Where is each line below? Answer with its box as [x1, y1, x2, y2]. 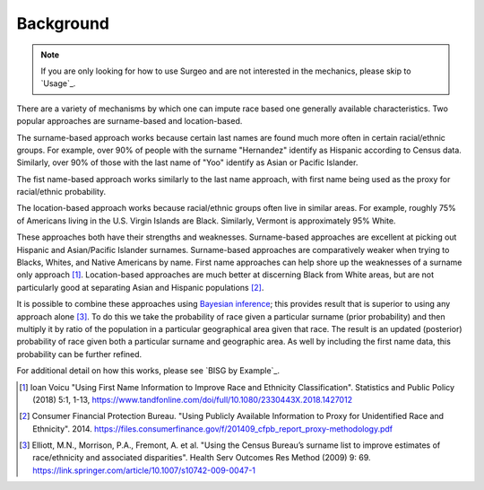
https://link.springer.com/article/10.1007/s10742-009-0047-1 [32, 465, 255, 476]
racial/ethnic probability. [16, 187, 107, 197]
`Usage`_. [40, 78, 76, 89]
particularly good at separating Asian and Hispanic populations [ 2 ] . [16, 282, 264, 293]
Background [16, 13, 109, 33]
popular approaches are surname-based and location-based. [16, 116, 243, 127]
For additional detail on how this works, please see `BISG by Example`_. [16, 365, 281, 376]
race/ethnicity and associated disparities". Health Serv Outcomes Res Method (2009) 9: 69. [32, 452, 371, 463]
